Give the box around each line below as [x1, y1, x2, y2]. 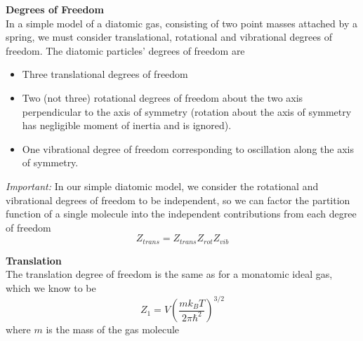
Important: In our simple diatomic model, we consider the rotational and [6, 178, 319, 193]
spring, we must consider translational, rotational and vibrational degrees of [6, 29, 332, 44]
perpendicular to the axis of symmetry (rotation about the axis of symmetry [22, 104, 352, 119]
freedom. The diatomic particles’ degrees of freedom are [6, 43, 245, 58]
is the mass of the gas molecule [46, 322, 180, 337]
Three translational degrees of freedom [22, 67, 188, 81]
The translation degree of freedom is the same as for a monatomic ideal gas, [6, 267, 333, 281]
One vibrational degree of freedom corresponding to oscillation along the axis [22, 141, 354, 156]
